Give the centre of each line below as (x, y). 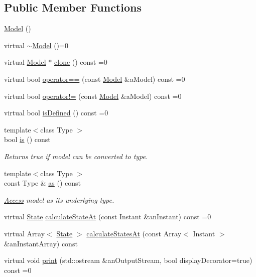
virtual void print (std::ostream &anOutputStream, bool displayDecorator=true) (128, 260)
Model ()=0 (50, 45)
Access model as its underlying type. (59, 199)
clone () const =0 (81, 62)
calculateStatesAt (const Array (134, 233)
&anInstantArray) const (41, 243)
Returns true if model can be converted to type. (76, 156)
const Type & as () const (43, 183)
